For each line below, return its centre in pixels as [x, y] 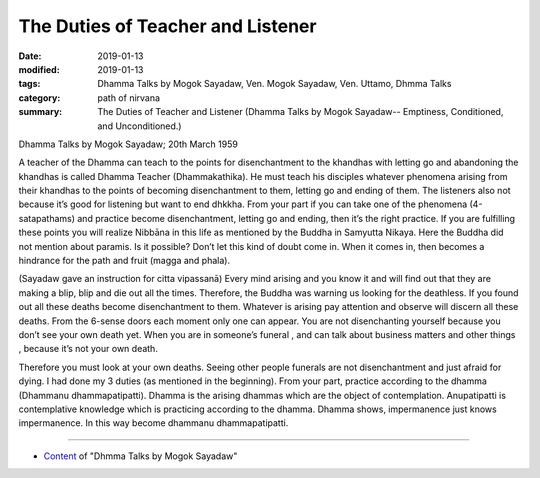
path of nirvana [128, 97]
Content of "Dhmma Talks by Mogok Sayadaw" [140, 456]
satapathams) [46, 218]
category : [39, 97]
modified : [39, 69]
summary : [40, 112]
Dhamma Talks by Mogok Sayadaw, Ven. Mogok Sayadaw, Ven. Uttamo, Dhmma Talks [274, 84]
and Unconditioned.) [139, 126]
